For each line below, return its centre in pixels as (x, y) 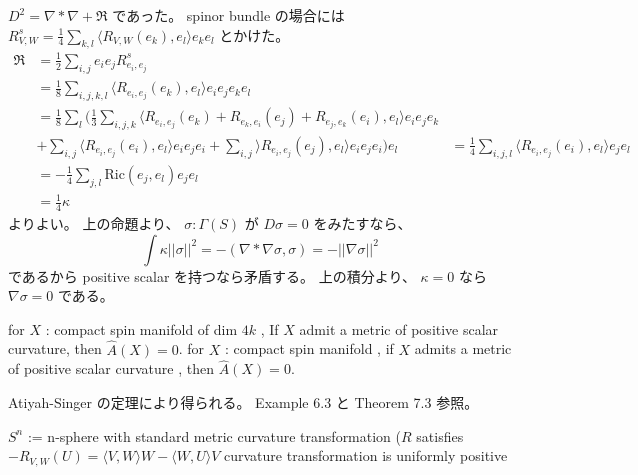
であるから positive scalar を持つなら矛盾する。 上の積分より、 (212, 275)
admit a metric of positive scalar (399, 328)
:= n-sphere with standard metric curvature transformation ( (214, 435)
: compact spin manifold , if (309, 348)
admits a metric (463, 348)
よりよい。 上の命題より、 (94, 222)
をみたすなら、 (362, 222)
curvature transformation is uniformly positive (366, 455)
